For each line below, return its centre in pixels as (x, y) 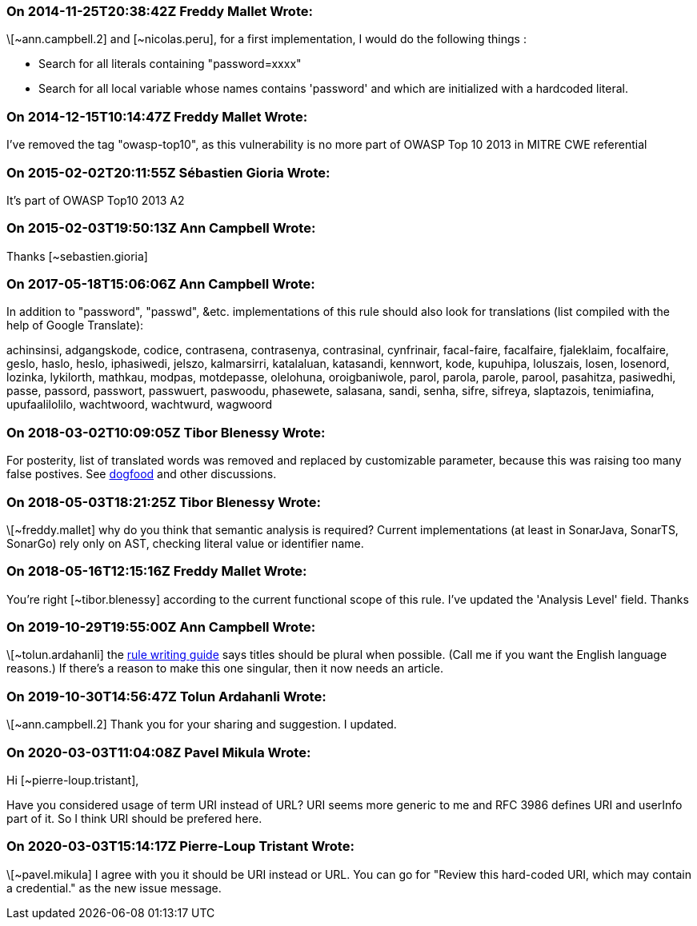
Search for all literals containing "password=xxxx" (170, 64)
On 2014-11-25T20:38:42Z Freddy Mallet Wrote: (160, 11)
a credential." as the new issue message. (114, 888)
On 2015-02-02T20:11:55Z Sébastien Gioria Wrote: (168, 172)
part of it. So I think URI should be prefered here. (134, 818)
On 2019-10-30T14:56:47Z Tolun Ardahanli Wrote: (166, 696)
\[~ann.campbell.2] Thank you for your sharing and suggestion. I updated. (202, 724)
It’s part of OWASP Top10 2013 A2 (96, 200)
